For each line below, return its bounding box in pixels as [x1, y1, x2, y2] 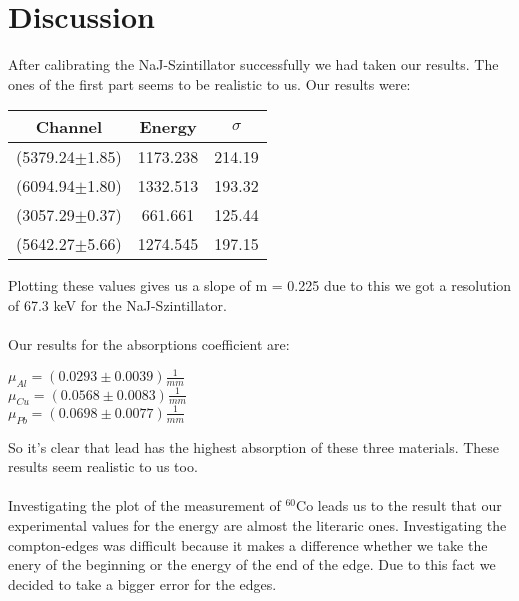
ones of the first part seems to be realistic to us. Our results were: [8, 73, 411, 94]
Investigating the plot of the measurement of [8, 495, 281, 516]
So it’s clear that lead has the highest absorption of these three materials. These [8, 436, 500, 457]
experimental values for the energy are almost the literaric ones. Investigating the [8, 515, 507, 535]
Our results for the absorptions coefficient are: [8, 334, 290, 355]
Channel [35, 115, 103, 139]
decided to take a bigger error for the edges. [8, 573, 277, 594]
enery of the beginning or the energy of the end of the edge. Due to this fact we [8, 554, 496, 575]
